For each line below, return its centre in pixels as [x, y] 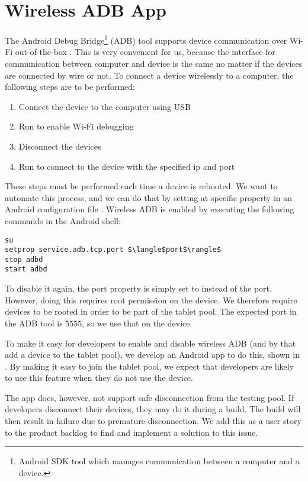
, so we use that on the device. [137, 323]
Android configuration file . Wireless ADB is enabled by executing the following [150, 209]
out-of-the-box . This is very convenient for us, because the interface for [145, 52]
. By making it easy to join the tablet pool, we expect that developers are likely [150, 366]
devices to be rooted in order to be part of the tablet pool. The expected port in [151, 311]
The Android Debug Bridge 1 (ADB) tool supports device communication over [146, 39]
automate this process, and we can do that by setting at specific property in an [149, 197]
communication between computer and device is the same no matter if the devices [154, 63]
